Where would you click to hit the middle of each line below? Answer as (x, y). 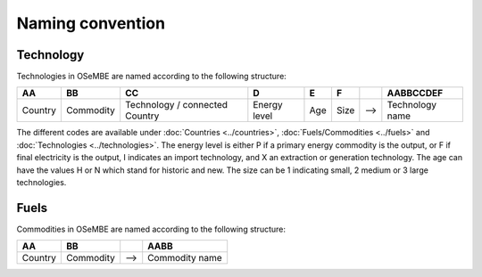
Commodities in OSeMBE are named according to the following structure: (151, 229)
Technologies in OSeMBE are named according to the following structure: (152, 77)
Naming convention (91, 23)
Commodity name (185, 258)
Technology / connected (176, 105)
